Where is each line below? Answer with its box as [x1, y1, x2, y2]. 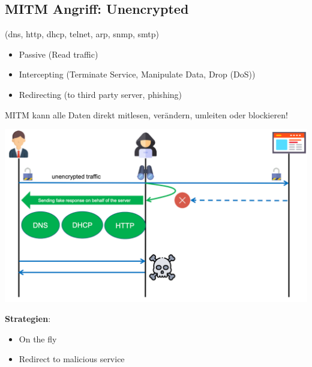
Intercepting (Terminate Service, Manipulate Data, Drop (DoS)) [19, 68, 256, 80]
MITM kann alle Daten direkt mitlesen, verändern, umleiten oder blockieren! [5, 108, 288, 121]
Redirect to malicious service [19, 353, 125, 365]
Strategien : [5, 312, 51, 325]
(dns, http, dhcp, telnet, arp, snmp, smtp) [5, 28, 159, 40]
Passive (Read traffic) [19, 47, 98, 60]
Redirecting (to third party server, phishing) [19, 88, 182, 100]
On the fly [19, 332, 57, 345]
